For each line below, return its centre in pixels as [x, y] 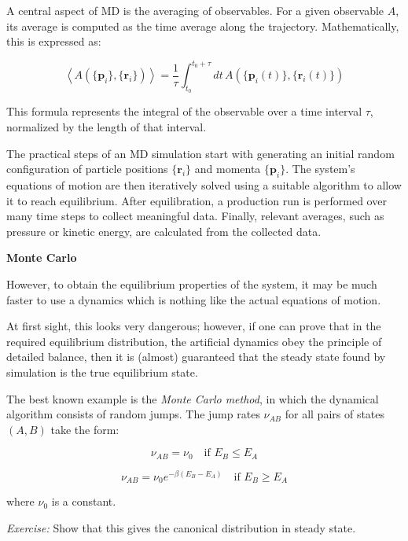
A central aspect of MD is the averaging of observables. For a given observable [195, 10]
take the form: [85, 429]
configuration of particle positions [87, 169]
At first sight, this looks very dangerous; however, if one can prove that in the [194, 326]
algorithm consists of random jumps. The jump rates [133, 414]
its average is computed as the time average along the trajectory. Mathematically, [203, 26]
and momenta [228, 169]
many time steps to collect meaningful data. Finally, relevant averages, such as [195, 216]
